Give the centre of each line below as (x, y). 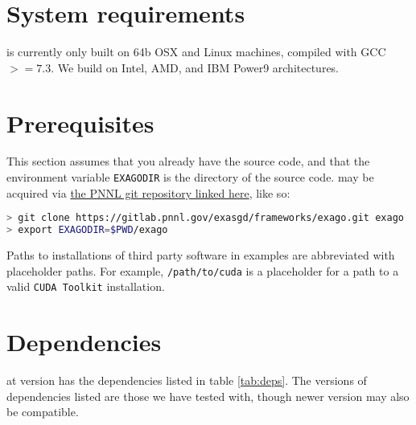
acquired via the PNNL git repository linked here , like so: (148, 192)
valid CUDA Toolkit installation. (86, 286)
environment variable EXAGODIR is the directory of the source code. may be (190, 177)
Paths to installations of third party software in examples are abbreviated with (201, 255)
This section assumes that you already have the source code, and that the (188, 161)
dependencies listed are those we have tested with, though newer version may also (208, 396)
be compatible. (43, 412)
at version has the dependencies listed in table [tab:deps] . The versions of (187, 380)
